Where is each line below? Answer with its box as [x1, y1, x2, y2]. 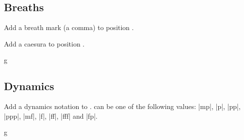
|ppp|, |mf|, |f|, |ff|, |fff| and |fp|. [4, 110, 98, 121]
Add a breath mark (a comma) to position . [4, 22, 134, 32]
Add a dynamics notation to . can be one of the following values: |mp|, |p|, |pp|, [4, 101, 241, 111]
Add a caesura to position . [4, 38, 85, 48]
